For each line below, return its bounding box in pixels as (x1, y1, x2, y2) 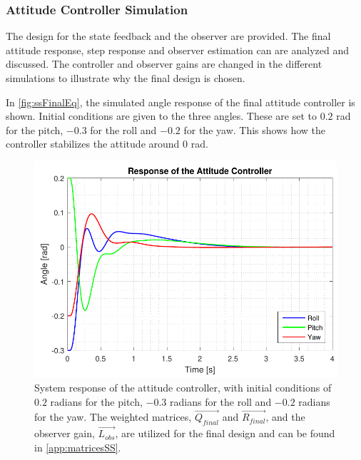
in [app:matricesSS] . (34, 440, 121, 455)
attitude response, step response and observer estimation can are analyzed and (6, 42, 349, 57)
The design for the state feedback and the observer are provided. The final (6, 29, 331, 44)
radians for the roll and (170, 394, 272, 409)
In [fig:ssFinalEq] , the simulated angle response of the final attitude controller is (6, 94, 355, 109)
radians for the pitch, (50, 394, 143, 409)
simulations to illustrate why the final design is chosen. (6, 71, 245, 85)
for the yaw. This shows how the (183, 122, 326, 137)
